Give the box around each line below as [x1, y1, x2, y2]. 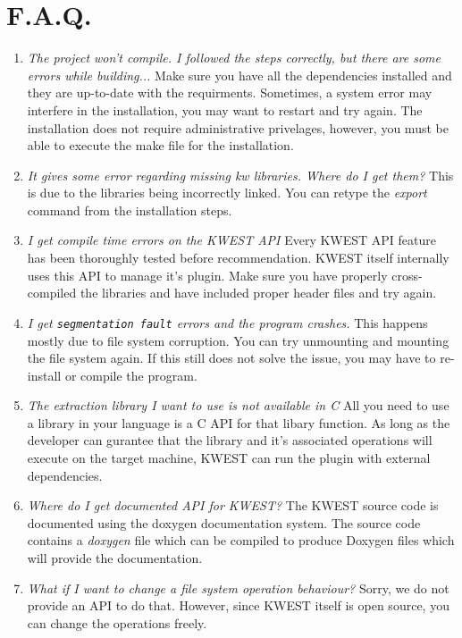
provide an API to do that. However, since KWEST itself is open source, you [27, 596, 449, 615]
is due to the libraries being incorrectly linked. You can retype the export [27, 183, 427, 202]
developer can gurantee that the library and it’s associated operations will [27, 431, 433, 449]
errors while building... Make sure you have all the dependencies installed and [27, 65, 452, 84]
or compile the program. [64, 365, 197, 384]
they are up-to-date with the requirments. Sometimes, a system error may [27, 83, 433, 102]
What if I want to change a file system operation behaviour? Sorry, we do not [27, 578, 449, 597]
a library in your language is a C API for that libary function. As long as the [27, 413, 450, 432]
